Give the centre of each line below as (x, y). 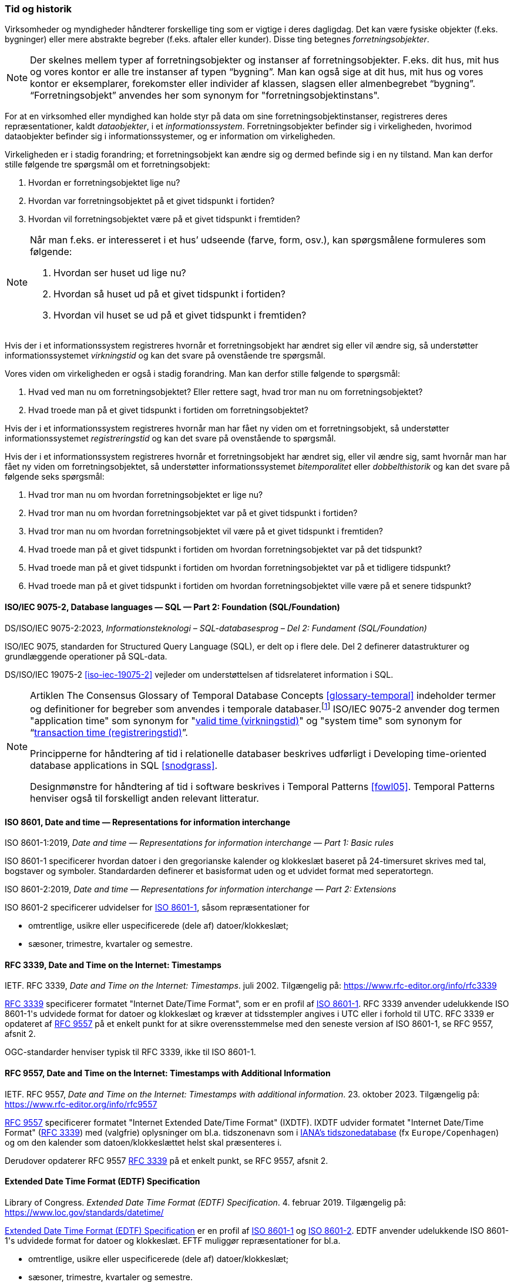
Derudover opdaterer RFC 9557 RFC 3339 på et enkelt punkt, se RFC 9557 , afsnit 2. (167, 1160)
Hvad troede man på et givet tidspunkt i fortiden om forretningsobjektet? (168, 410)
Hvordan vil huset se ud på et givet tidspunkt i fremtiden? (180, 315)
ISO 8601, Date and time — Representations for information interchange (148, 822)
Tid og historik (38, 9)
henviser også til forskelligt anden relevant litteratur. (145, 798)
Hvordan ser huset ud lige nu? (120, 273)
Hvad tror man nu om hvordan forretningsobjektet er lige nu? (146, 495)
